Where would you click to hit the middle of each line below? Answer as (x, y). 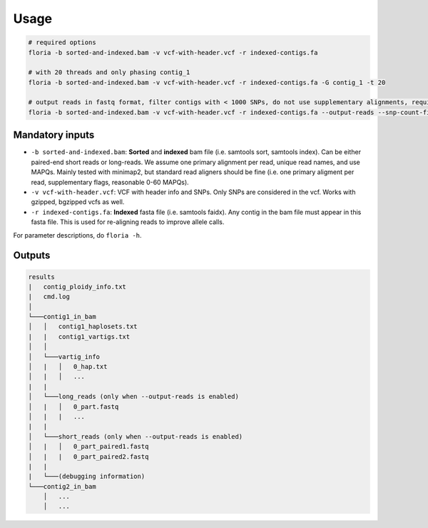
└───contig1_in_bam (62, 317)
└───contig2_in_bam (62, 486)
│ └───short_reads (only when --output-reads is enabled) (136, 436)
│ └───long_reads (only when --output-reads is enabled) (133, 397)
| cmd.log (49, 297)
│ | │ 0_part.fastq (73, 406)
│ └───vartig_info (64, 356)
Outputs (32, 256)
